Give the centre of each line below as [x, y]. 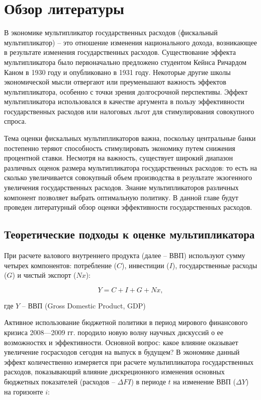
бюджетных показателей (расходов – [60, 381]
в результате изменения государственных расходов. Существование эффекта [120, 52]
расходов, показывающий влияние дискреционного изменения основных [114, 372]
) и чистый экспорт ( [44, 275]
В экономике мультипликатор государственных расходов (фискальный [111, 32]
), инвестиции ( [146, 265]
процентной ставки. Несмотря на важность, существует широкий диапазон [119, 158]
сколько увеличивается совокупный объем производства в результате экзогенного [128, 177]
